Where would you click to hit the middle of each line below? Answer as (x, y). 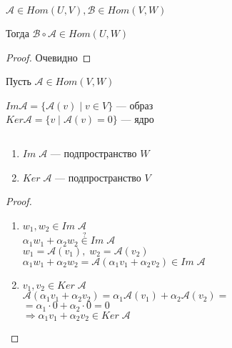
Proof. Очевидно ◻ (49, 57)
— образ (135, 105)
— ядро (137, 119)
